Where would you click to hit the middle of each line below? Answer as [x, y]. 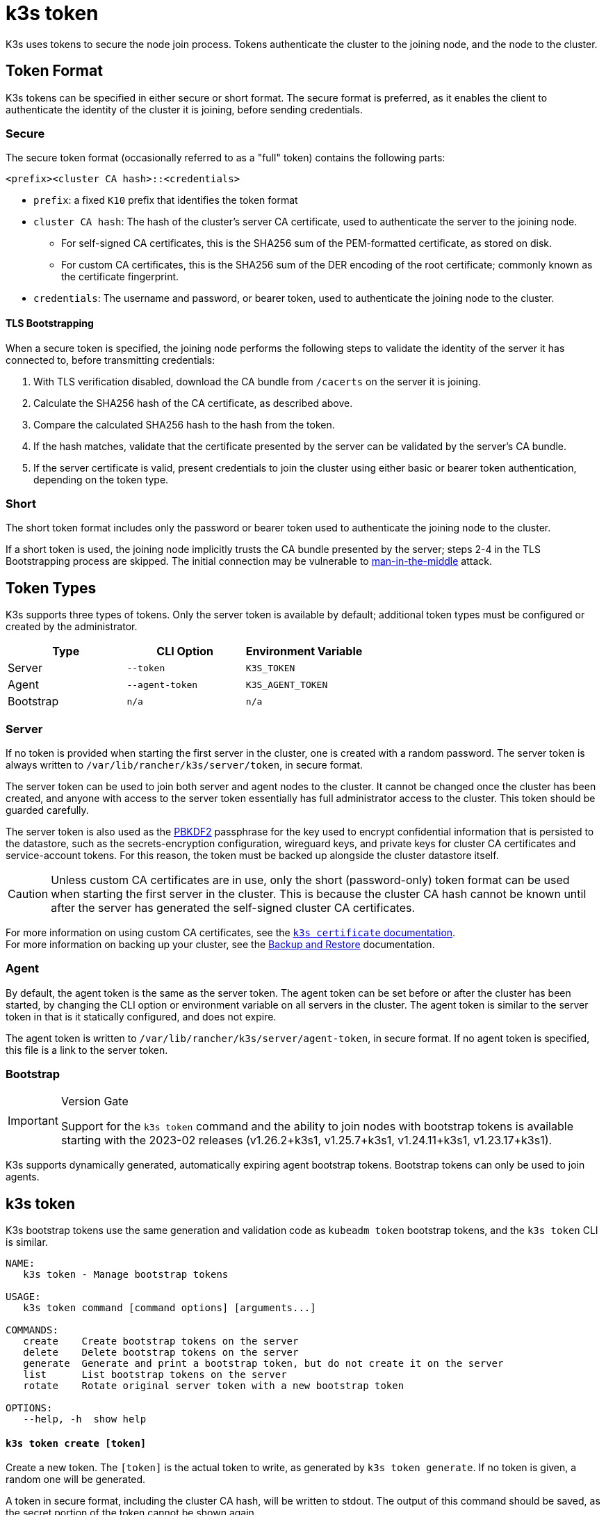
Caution [28, 893]
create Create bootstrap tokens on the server [161, 1341]
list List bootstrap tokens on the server [155, 1375]
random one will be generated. [76, 1480]
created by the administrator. [72, 627]
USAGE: [23, 1297]
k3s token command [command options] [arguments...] [170, 1308]
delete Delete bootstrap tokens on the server [161, 1353]
